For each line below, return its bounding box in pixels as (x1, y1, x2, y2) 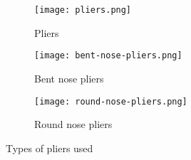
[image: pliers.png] (34, 5, 132, 15)
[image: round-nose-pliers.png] (34, 96, 187, 107)
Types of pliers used (6, 140, 93, 155)
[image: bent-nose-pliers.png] (34, 50, 182, 61)
